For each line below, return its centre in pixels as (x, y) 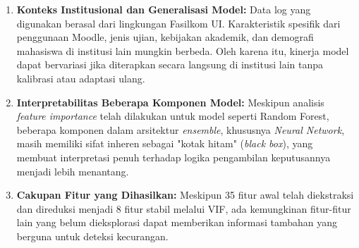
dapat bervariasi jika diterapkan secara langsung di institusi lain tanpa (170, 64)
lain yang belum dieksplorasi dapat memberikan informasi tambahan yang (177, 222)
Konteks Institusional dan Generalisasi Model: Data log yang (164, 9)
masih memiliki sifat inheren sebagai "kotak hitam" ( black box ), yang (165, 143)
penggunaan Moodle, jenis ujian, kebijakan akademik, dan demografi (165, 37)
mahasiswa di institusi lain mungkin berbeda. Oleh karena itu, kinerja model (183, 50)
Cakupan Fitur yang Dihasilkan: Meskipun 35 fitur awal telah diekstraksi (185, 195)
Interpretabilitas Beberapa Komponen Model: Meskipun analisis (170, 102)
